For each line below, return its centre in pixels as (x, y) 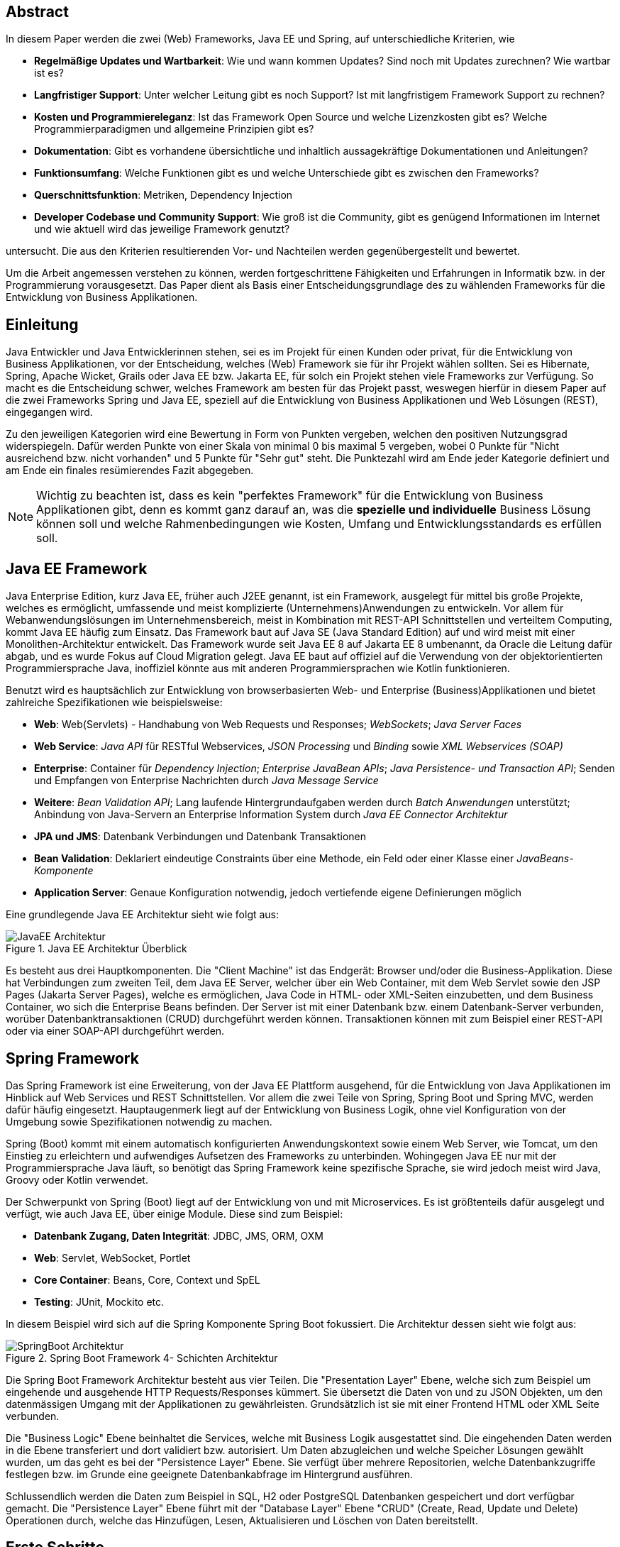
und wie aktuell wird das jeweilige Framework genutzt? (162, 229)
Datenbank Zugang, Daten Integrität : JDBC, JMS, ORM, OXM (179, 1235)
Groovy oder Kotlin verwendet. (77, 1179)
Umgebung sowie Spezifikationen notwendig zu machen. (139, 1121)
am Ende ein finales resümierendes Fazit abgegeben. (130, 470)
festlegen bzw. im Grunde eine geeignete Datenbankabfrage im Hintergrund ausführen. (210, 1474)
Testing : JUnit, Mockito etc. (99, 1301)
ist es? (49, 73)
